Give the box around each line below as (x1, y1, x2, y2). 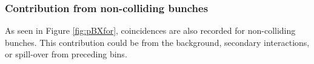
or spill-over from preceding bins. (5, 48, 127, 60)
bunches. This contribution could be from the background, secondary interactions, (5, 36, 310, 48)
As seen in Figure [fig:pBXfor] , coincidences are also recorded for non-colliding (5, 24, 296, 37)
